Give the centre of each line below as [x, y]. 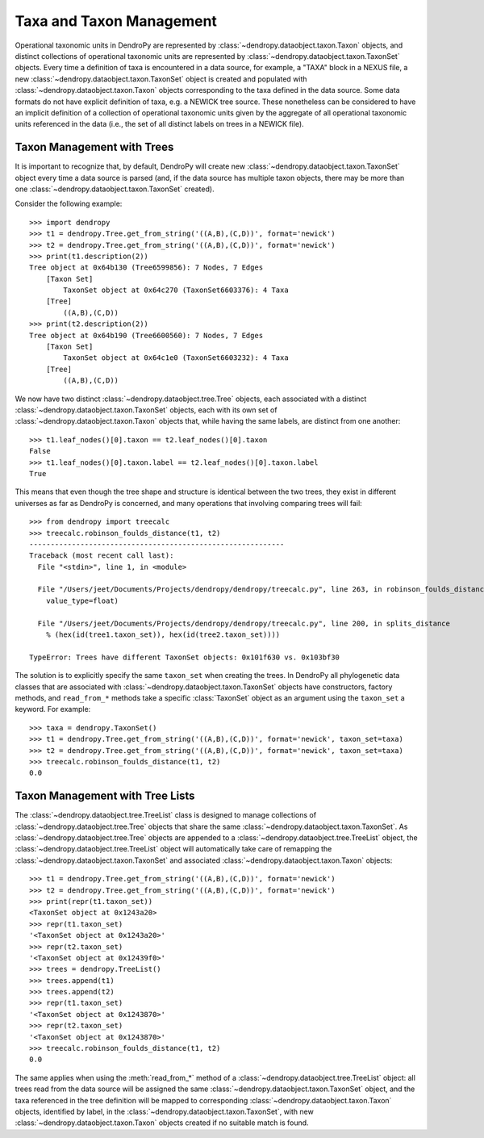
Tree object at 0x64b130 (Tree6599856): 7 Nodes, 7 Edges [146, 268]
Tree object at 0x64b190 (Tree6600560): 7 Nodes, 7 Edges [146, 335]
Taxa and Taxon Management [116, 21]
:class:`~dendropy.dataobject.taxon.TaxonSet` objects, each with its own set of [146, 410]
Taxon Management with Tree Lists [105, 796]
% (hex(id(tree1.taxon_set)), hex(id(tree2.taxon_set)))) [163, 635]
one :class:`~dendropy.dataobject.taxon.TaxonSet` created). [115, 189]
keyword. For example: [53, 709]
